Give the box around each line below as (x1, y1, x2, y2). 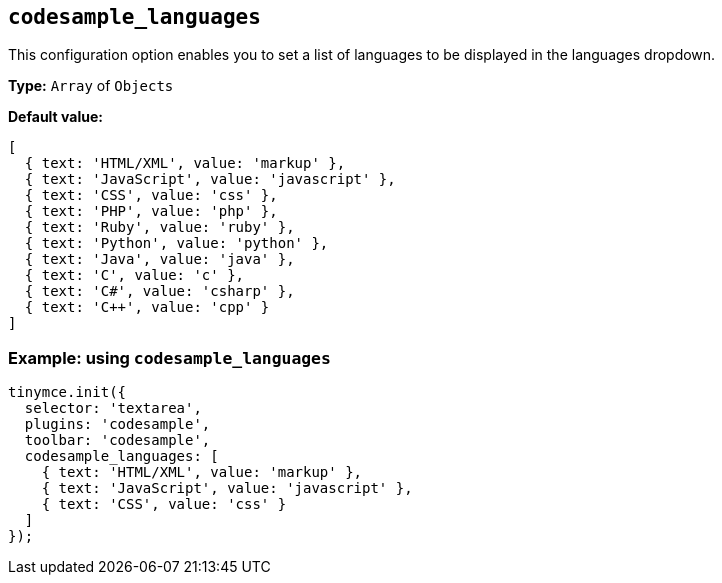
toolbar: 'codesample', (24, 432, 211, 449)
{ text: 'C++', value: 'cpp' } (24, 299, 270, 316)
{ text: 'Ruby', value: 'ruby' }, (24, 219, 295, 236)
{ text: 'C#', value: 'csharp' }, (24, 283, 295, 300)
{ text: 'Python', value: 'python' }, (24, 235, 329, 252)
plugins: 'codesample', (24, 416, 211, 433)
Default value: (8, 108, 103, 126)
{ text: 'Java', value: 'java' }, (24, 251, 295, 268)
